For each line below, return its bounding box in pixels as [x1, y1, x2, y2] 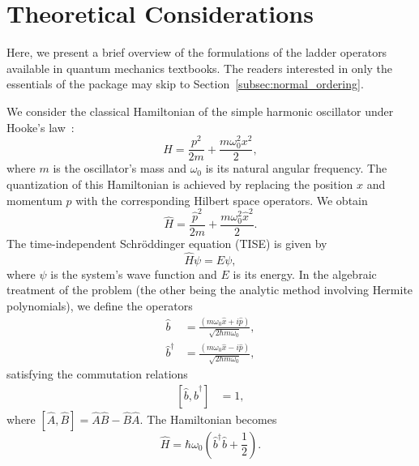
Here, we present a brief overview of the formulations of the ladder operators [6, 44, 387, 61]
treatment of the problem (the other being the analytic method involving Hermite [6, 281, 413, 298]
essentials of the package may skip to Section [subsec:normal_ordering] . [6, 75, 364, 92]
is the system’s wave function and [50, 265, 217, 282]
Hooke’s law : [6, 118, 75, 135]
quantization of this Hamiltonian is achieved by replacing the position [6, 175, 353, 192]
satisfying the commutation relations [6, 366, 188, 383]
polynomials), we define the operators [6, 297, 193, 314]
